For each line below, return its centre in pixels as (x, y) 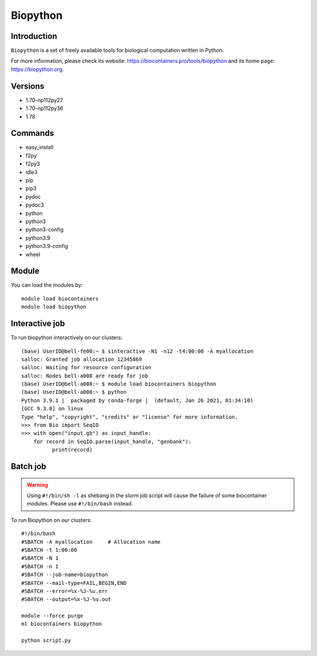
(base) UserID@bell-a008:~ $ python (74, 392)
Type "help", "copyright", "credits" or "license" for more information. (130, 417)
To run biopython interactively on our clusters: (67, 337)
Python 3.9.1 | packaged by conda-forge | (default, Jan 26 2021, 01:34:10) (137, 400)
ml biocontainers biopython (62, 624)
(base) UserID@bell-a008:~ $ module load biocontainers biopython (119, 384)
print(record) (72, 450)
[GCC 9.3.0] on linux (52, 409)
